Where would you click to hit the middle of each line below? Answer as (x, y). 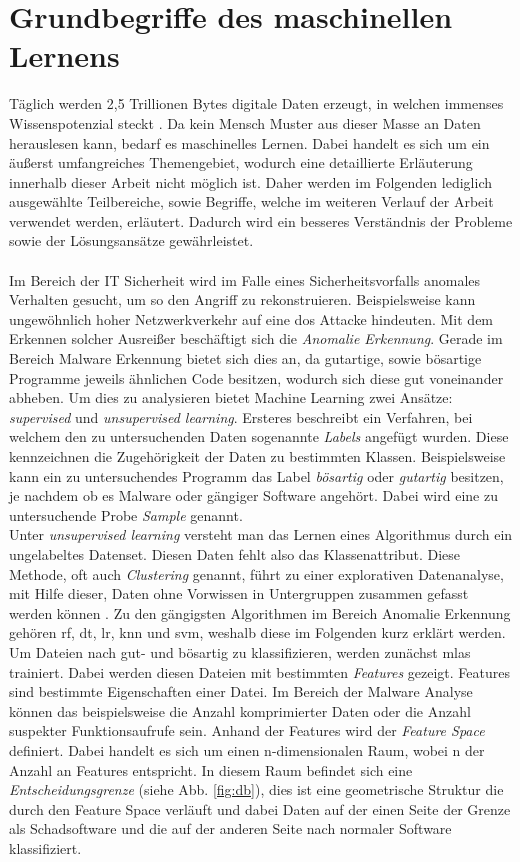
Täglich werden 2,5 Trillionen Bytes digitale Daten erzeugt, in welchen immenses (256, 103)
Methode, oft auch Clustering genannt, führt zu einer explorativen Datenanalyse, (256, 573)
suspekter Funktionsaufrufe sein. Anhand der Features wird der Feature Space (247, 730)
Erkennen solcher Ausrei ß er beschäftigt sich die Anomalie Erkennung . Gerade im (256, 338)
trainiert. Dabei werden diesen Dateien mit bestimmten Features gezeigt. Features (259, 671)
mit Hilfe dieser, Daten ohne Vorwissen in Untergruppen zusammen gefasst (239, 593)
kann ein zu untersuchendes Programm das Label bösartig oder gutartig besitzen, (256, 475)
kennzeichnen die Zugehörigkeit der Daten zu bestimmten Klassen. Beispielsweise (257, 456)
